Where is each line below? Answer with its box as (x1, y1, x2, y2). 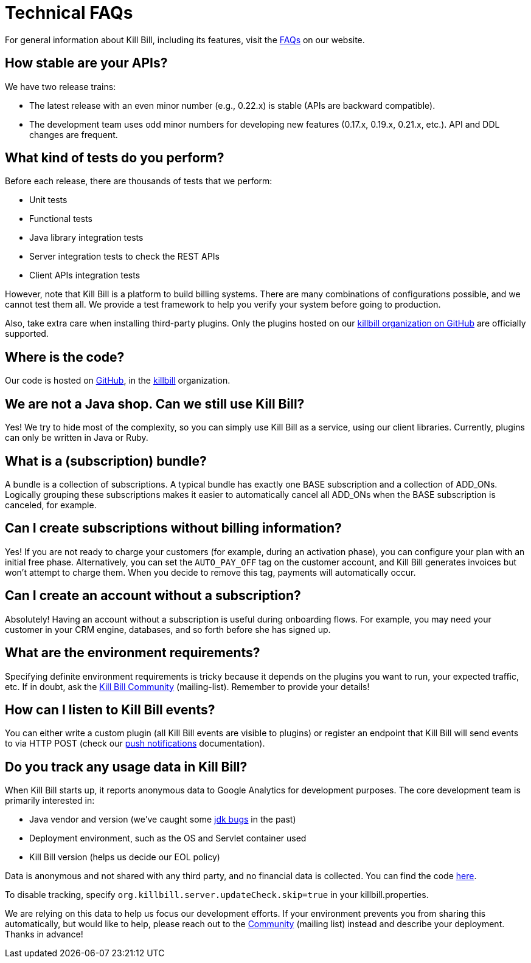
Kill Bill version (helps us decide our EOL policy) (29, 852, 220, 863)
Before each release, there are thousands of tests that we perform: (5, 176, 272, 187)
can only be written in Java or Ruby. (5, 432, 148, 443)
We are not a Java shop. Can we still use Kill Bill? (5, 396, 305, 412)
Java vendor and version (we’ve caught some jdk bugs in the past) (29, 814, 296, 825)
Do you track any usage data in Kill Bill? (5, 759, 248, 775)
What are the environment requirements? (5, 645, 260, 661)
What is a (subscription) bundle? (5, 453, 207, 469)
